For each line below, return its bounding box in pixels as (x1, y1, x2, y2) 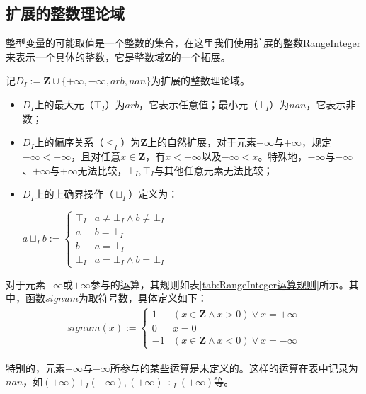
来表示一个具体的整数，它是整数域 (6, 49, 164, 64)
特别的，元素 (6, 360, 65, 375)
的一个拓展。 (171, 49, 231, 64)
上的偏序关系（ (34, 135, 104, 150)
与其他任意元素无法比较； (154, 162, 273, 177)
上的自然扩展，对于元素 (147, 135, 257, 150)
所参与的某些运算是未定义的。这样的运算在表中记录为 (110, 360, 358, 375)
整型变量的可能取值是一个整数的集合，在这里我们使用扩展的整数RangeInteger (6, 35, 361, 50)
